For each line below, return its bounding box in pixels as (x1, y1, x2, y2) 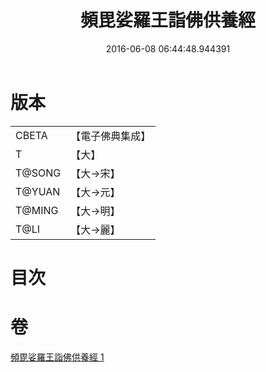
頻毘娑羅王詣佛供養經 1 (10, 351, 105, 363)
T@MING (15, 203, 59, 217)
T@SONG (15, 166, 62, 180)
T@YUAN (15, 184, 61, 198)
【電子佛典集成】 (70, 129, 152, 143)
